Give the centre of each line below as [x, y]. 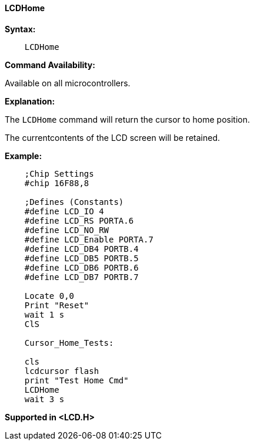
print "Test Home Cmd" [76, 380]
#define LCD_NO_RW [67, 230]
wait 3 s [44, 399]
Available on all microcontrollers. [68, 83]
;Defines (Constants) [74, 202]
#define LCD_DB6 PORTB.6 [81, 267]
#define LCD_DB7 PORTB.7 [81, 277]
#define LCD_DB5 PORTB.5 [81, 258]
